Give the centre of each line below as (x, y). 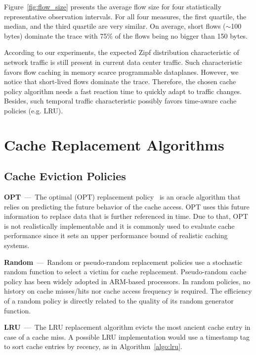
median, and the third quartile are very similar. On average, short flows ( (115, 26)
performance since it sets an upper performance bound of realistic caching (116, 235)
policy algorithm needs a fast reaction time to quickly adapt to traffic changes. (123, 91)
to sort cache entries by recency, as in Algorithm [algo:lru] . (93, 346)
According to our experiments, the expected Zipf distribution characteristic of (122, 52)
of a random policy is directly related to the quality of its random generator (119, 301)
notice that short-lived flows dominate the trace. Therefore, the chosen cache (120, 81)
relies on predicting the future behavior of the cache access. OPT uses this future (127, 206)
